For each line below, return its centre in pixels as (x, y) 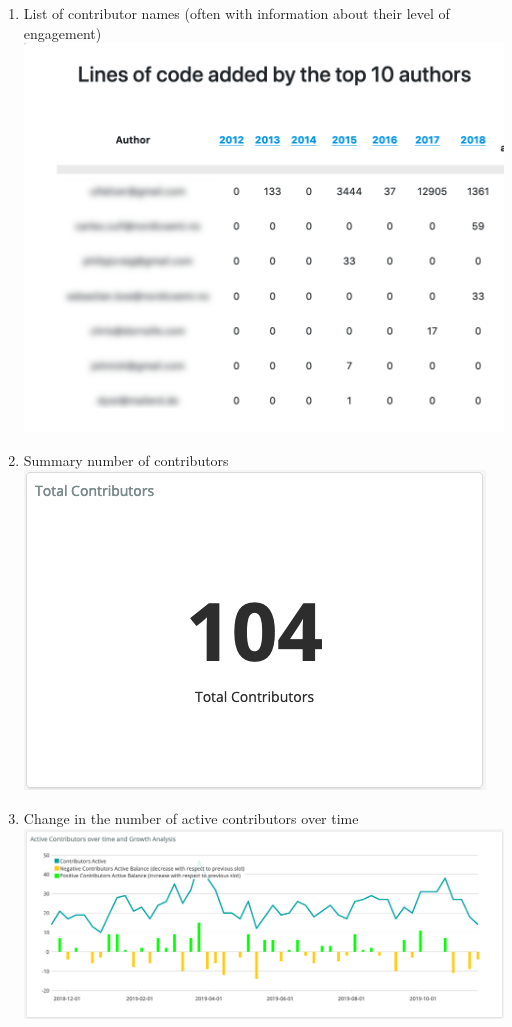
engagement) (62, 32)
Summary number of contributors (126, 459)
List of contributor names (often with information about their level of (236, 13)
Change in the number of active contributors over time (191, 818)
